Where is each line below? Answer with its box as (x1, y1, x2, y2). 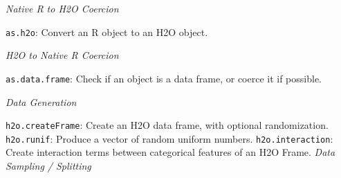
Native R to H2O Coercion (6, 1, 119, 15)
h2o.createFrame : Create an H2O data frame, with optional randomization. (6, 118, 329, 132)
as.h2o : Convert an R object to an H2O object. (6, 24, 208, 39)
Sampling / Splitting (6, 159, 91, 172)
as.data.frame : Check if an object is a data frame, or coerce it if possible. (6, 71, 322, 85)
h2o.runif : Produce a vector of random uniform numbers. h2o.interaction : (6, 131, 333, 145)
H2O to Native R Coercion (6, 48, 119, 62)
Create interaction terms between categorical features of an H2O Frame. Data (6, 145, 335, 159)
